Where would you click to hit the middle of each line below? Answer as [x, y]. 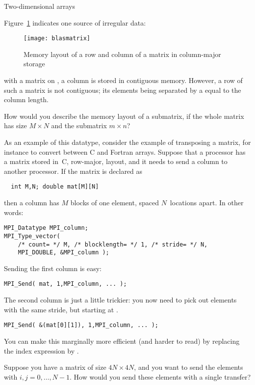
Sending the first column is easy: [53, 268]
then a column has [32, 203]
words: [14, 212]
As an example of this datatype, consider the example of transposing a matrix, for [127, 142]
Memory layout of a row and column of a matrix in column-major [122, 54]
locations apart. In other [207, 203]
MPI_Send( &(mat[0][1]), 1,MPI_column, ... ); [81, 325]
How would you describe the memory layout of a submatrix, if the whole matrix [124, 116]
